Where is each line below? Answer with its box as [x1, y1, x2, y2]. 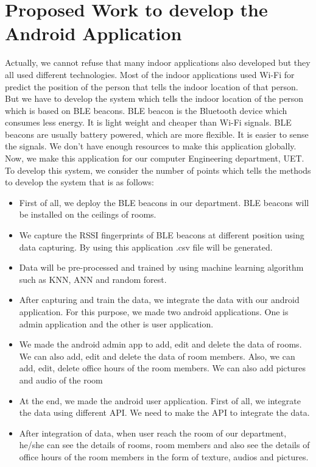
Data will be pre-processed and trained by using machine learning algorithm [19, 261, 304, 274]
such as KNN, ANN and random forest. [19, 273, 167, 285]
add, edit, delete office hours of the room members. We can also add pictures [19, 362, 306, 374]
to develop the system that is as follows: [5, 176, 154, 188]
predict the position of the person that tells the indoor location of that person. [5, 80, 298, 93]
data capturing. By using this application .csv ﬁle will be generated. [19, 240, 273, 253]
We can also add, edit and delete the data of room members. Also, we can [19, 349, 295, 362]
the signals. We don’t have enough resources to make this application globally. [5, 140, 297, 152]
